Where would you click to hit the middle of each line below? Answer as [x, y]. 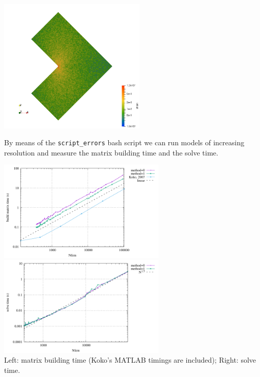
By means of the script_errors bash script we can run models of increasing [124, 142]
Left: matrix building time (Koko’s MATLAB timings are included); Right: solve [130, 360]
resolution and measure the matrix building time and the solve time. [111, 152]
